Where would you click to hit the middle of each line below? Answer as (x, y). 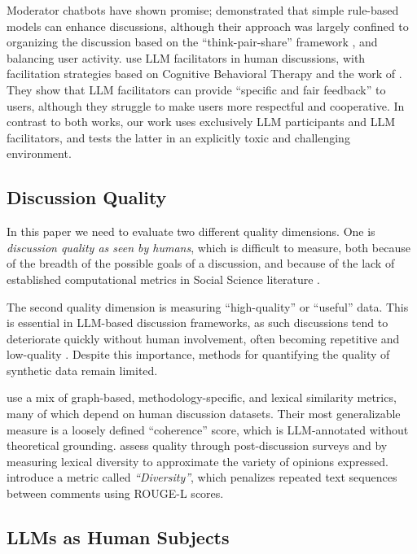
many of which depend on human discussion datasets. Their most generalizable (204, 414)
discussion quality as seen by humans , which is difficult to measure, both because (208, 247)
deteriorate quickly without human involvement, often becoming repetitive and (203, 338)
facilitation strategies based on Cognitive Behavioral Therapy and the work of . (204, 74)
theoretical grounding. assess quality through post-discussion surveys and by (197, 445)
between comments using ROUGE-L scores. (115, 493)
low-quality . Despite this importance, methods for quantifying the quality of (198, 354)
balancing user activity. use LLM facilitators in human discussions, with (186, 57)
